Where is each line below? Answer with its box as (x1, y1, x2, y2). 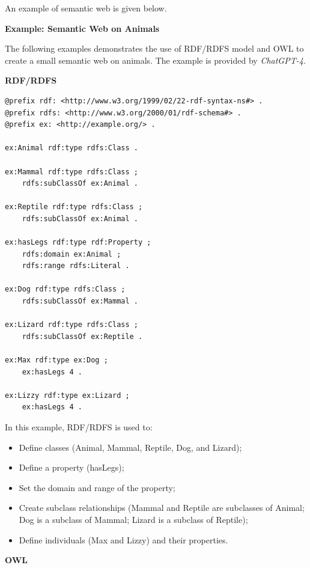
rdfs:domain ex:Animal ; (22, 249, 121, 258)
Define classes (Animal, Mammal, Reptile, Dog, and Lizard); (19, 441, 242, 453)
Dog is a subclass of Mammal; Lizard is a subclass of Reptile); (19, 513, 248, 525)
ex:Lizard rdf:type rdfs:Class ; (5, 320, 138, 329)
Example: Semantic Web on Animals (5, 22, 160, 34)
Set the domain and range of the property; (19, 481, 175, 493)
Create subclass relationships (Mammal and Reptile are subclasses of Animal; (19, 501, 305, 514)
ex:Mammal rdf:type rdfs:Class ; (5, 167, 138, 176)
